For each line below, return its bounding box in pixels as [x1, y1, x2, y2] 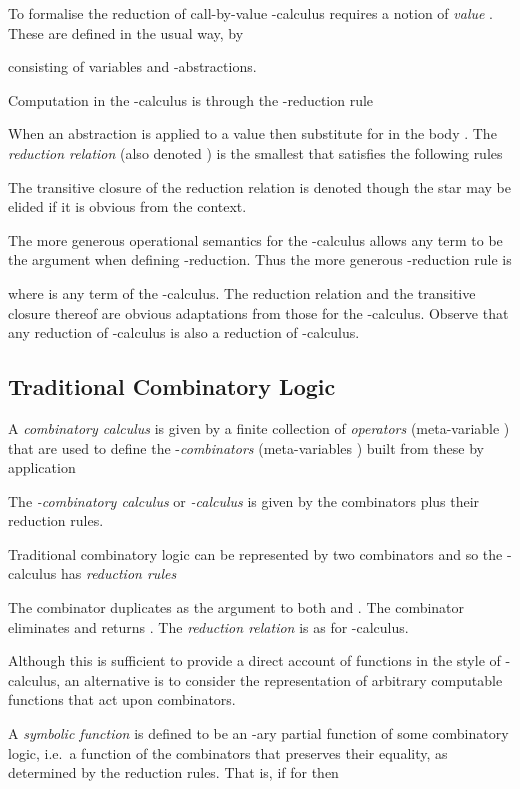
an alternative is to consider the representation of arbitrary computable [64, 669, 503, 690]
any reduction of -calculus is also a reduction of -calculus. [8, 322, 360, 343]
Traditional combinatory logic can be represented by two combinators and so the [8, 543, 503, 564]
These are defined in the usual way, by [8, 22, 244, 43]
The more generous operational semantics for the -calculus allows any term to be [8, 229, 503, 250]
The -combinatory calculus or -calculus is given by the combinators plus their [8, 490, 480, 511]
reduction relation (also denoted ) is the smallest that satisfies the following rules [8, 142, 503, 163]
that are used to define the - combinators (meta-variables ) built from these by [8, 437, 484, 458]
